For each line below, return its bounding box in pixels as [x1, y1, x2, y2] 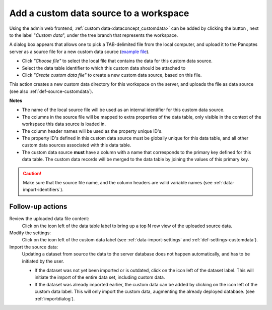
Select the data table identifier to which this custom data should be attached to [22, 65, 186, 71]
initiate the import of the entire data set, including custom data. [34, 274, 165, 280]
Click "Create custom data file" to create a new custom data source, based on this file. [22, 72, 202, 78]
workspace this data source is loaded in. [22, 121, 106, 127]
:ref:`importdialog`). [34, 295, 75, 301]
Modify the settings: [9, 230, 51, 236]
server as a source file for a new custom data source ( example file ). [9, 48, 150, 55]
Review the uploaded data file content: [9, 216, 90, 222]
